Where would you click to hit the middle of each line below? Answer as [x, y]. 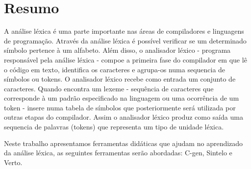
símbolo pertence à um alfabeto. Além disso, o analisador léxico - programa [117, 50]
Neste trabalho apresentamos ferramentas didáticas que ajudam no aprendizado [124, 143]
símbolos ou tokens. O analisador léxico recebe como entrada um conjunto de [120, 79]
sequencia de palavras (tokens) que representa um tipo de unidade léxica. [114, 127]
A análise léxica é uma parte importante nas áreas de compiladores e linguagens [124, 31]
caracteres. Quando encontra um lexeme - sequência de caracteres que [109, 88]
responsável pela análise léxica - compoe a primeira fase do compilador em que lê [125, 59]
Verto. [13, 162]
